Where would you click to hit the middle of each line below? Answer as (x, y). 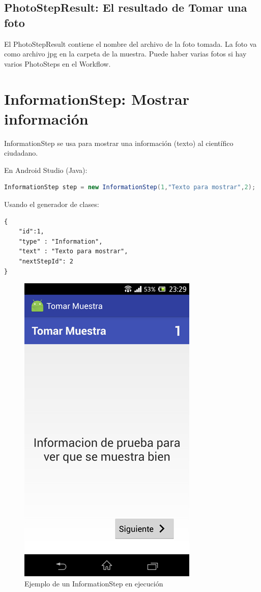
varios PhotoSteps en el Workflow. (57, 63)
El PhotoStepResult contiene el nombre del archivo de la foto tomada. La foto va (130, 43)
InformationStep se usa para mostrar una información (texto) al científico (119, 143)
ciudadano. (21, 153)
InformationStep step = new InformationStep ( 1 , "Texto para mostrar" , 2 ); (130, 187)
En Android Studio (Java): (46, 170)
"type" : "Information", (61, 241)
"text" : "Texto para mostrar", (73, 251)
